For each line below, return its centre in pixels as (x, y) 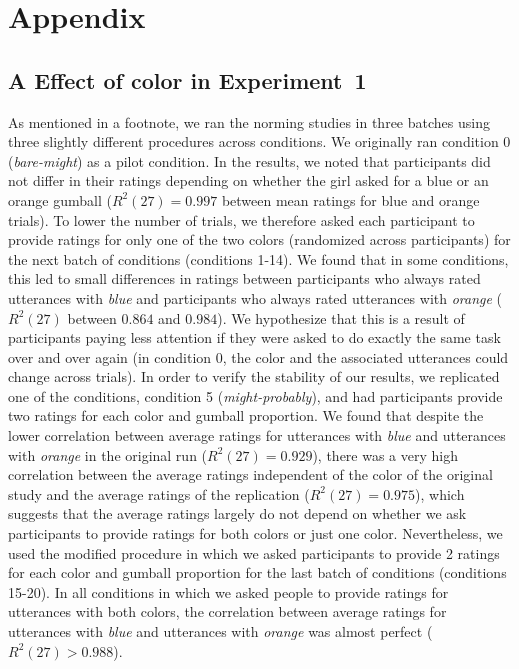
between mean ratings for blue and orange (350, 199)
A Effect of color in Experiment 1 (187, 79)
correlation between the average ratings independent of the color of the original (250, 474)
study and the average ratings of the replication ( (159, 493)
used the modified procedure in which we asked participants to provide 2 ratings (254, 552)
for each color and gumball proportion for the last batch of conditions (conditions (257, 572)
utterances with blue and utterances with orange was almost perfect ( (220, 631)
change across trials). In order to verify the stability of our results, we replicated (254, 376)
